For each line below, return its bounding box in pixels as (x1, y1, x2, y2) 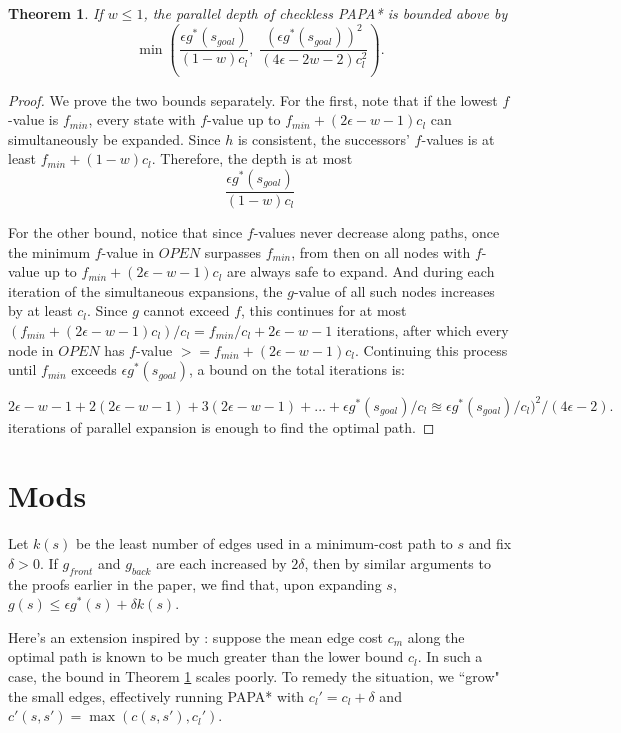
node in (8, 339, 54, 360)
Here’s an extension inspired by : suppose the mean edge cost (8, 626, 384, 647)
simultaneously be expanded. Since (8, 128, 221, 149)
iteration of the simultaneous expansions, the (8, 280, 283, 301)
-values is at (421, 128, 495, 149)
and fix (468, 533, 512, 554)
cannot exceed (143, 300, 230, 321)
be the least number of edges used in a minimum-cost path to (76, 533, 453, 554)
